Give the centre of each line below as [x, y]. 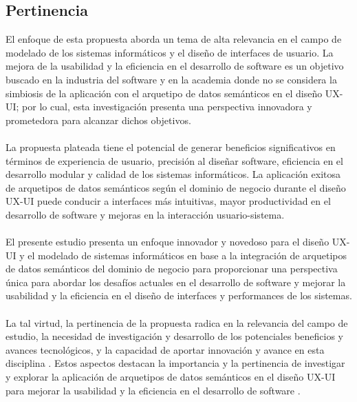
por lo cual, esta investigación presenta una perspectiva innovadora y [167, 107]
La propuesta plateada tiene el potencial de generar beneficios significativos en [171, 147]
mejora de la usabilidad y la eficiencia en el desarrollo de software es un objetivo [175, 66]
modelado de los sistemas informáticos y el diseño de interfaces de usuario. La [170, 52]
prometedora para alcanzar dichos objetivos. [98, 120]
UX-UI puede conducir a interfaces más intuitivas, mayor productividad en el [168, 201]
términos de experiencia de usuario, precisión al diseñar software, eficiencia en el [174, 160]
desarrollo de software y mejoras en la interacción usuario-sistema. [145, 214]
